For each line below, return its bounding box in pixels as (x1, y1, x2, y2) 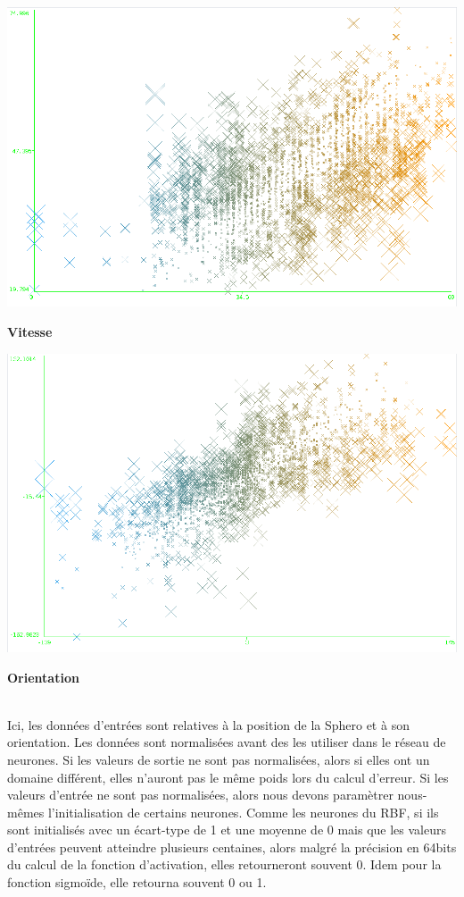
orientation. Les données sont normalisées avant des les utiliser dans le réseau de (7, 733, 446, 751)
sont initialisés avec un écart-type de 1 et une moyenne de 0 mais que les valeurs (7, 820, 447, 839)
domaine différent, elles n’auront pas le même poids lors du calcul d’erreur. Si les (7, 767, 449, 786)
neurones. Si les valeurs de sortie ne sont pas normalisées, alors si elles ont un (7, 750, 430, 768)
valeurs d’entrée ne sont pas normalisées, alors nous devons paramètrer (7, 785, 394, 804)
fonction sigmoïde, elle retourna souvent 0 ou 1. (7, 873, 267, 892)
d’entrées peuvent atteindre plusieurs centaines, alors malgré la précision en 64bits (7, 837, 457, 856)
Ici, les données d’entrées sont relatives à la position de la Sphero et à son (7, 715, 410, 734)
